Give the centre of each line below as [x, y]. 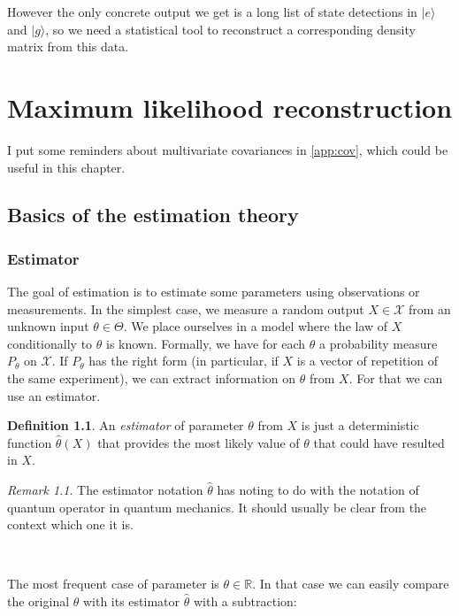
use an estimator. [54, 395]
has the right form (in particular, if [184, 361]
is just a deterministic [360, 425]
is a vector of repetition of [367, 361]
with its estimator [131, 601]
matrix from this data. [68, 46]
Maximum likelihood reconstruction [230, 107]
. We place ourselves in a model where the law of [256, 326]
